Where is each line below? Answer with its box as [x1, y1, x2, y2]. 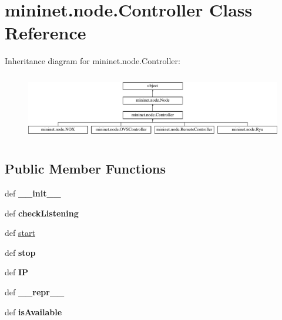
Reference [5, 21, 86, 45]
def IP [5, 266, 29, 278]
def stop [5, 246, 36, 258]
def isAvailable [5, 305, 62, 318]
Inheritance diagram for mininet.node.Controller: [5, 55, 180, 67]
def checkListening [5, 206, 79, 219]
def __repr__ [5, 285, 65, 298]
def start [5, 226, 35, 239]
